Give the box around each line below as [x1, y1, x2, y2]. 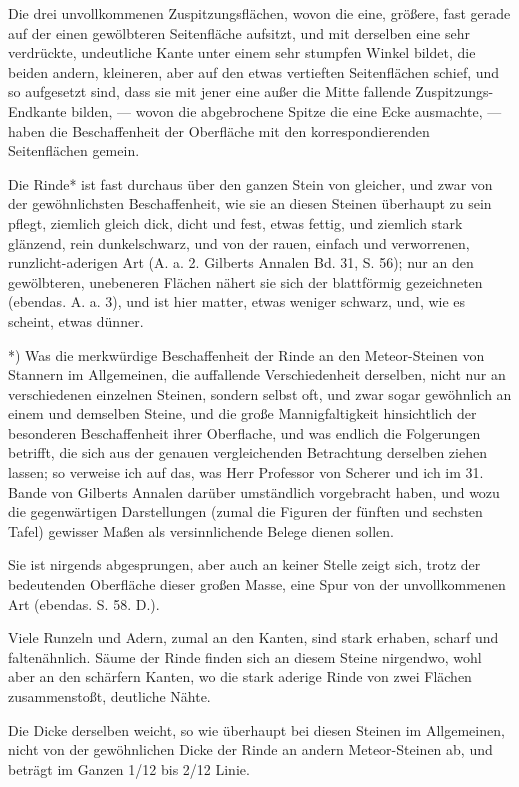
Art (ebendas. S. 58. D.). [8, 593, 160, 614]
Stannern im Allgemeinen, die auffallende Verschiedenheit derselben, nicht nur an [8, 364, 506, 385]
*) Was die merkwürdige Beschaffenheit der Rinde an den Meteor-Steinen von [8, 344, 485, 365]
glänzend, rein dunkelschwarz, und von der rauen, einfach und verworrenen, [8, 232, 470, 253]
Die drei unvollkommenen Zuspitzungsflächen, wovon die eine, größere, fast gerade [8, 3, 511, 23]
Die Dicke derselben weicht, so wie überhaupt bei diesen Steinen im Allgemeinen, [8, 719, 505, 740]
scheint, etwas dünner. [8, 310, 144, 331]
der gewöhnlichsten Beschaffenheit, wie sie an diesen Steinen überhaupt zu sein [8, 193, 492, 214]
